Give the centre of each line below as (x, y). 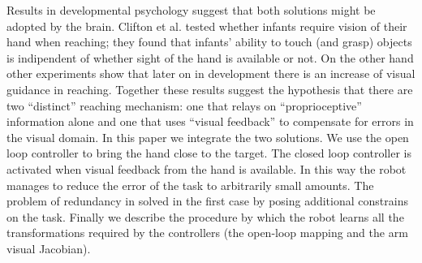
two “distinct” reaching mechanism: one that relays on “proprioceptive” (184, 105)
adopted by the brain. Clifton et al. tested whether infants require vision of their (207, 26)
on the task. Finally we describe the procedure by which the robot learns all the (205, 216)
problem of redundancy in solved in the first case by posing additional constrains (207, 201)
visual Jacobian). (49, 248)
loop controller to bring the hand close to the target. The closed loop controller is (209, 153)
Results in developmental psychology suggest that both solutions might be (191, 10)
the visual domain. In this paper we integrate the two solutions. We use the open (208, 137)
